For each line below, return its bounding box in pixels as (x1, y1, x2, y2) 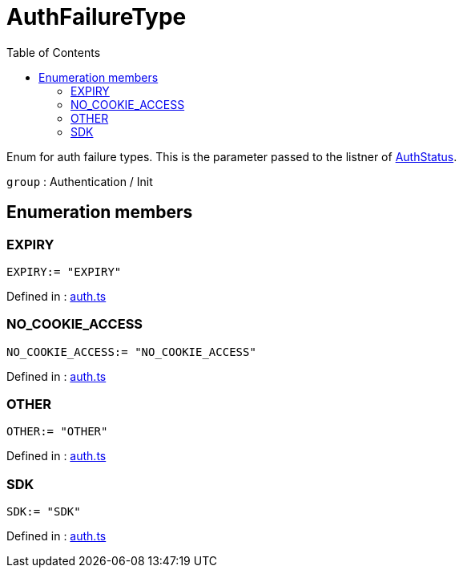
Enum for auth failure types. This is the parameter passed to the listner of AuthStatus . (6, 149, 457, 164)
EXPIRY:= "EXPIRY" (6, 265, 122, 278)
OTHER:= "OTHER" (6, 425, 108, 439)
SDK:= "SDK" (6, 505, 81, 519)
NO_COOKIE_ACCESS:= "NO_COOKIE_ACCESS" (6, 345, 256, 358)
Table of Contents (6, 45, 101, 59)
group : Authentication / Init (6, 174, 153, 188)
